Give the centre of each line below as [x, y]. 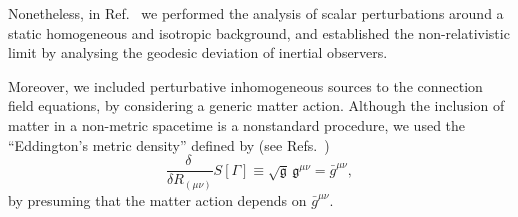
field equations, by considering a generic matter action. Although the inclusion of [256, 105]
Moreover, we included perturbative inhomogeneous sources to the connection [245, 85]
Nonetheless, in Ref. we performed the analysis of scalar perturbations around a [256, 13]
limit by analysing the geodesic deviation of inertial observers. [198, 52]
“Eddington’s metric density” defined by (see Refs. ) [169, 144]
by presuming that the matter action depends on [157, 199]
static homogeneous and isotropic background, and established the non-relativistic [259, 32]
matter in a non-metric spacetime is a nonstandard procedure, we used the [237, 124]
